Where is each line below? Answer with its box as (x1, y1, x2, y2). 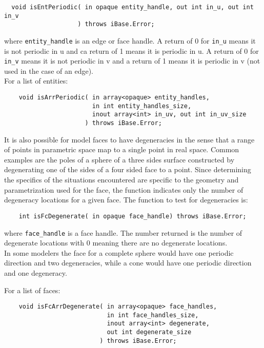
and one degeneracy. (4, 267, 67, 278)
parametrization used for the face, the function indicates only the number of (4, 184, 243, 195)
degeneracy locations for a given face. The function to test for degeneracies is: (4, 194, 248, 205)
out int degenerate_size (107, 329, 192, 336)
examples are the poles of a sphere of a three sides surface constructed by (4, 154, 235, 165)
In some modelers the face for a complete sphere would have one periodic (4, 247, 234, 258)
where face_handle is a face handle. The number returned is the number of (4, 227, 242, 238)
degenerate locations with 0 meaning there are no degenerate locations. (4, 237, 228, 248)
